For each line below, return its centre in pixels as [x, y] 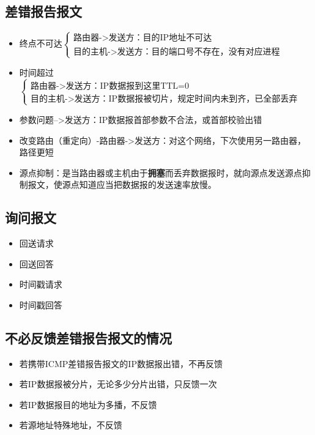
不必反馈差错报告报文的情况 [88, 337]
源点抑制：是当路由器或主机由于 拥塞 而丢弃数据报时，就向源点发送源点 [161, 172]
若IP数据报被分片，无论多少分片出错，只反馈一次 [118, 384]
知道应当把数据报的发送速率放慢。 [148, 184]
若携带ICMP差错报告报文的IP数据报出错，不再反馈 [121, 363]
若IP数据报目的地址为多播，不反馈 [88, 404]
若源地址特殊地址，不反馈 [71, 425]
